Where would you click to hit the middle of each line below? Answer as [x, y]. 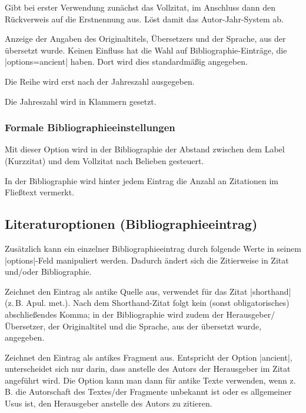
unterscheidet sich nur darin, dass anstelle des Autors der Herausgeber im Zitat [148, 369]
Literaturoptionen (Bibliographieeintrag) [131, 224]
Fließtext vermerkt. [40, 192]
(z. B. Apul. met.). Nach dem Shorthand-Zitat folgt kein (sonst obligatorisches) [147, 303]
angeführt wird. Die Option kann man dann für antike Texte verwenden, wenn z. [150, 380]
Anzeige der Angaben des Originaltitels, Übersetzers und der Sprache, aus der [145, 39]
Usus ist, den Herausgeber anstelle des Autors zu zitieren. [109, 403]
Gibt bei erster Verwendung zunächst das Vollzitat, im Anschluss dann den [140, 7]
